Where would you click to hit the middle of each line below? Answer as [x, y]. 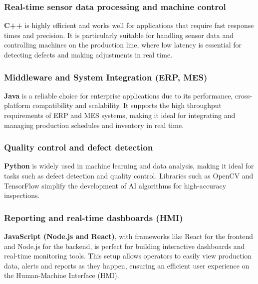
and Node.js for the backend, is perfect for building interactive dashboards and [125, 246]
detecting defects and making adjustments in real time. [88, 54]
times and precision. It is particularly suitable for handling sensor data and [119, 35]
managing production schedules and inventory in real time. [94, 125]
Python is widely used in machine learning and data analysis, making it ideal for [129, 166]
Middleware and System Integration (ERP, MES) [106, 77]
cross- [244, 95]
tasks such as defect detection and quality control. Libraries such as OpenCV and [129, 175]
